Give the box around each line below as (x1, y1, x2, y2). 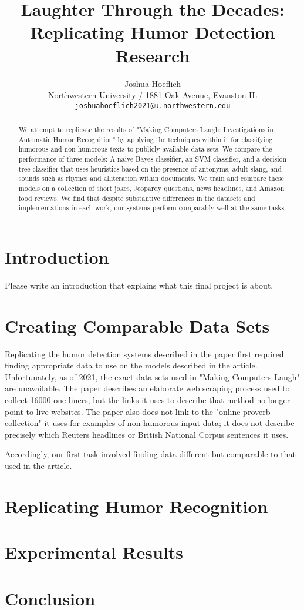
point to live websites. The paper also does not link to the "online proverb (5, 405, 271, 417)
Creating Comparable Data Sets (5, 313, 270, 337)
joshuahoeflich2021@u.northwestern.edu (75, 101, 231, 110)
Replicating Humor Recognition (5, 494, 268, 518)
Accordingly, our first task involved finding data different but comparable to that (5, 448, 296, 460)
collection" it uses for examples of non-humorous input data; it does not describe (5, 417, 295, 429)
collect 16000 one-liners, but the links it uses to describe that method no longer (5, 394, 291, 406)
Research (115, 43, 190, 67)
